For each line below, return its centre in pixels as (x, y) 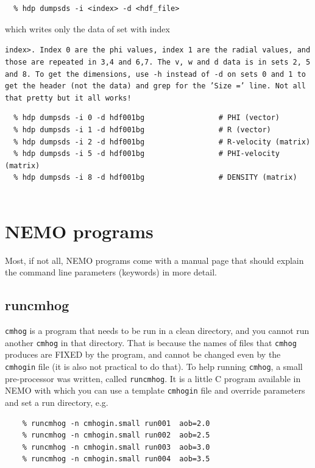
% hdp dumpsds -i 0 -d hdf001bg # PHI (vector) (147, 118)
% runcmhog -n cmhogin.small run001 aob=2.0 (116, 423)
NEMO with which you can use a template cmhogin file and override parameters (155, 390)
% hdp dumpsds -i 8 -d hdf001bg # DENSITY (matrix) (155, 178)
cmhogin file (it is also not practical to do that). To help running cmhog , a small (154, 367)
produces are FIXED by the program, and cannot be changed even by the (143, 354)
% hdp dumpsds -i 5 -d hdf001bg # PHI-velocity (147, 154)
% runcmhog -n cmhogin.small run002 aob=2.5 (116, 435)
